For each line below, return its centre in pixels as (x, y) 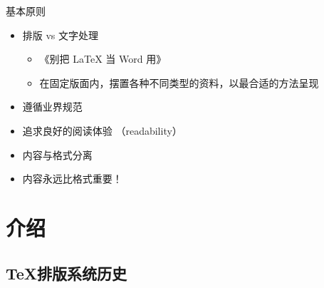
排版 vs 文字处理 (61, 35)
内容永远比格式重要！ (72, 179)
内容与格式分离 (57, 154)
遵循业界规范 (52, 107)
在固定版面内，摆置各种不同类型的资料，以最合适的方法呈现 (179, 82)
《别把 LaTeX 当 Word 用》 (103, 59)
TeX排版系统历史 (67, 273)
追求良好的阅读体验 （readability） (102, 130)
